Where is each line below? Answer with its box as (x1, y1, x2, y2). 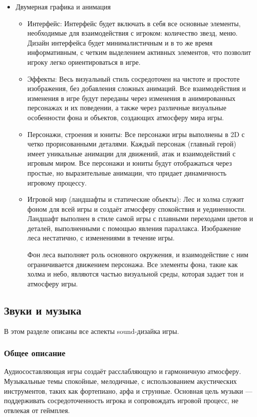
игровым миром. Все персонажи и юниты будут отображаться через (27, 158, 232, 168)
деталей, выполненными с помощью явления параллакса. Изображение (27, 223, 241, 233)
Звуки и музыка (4, 302, 82, 318)
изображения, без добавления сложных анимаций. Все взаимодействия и (27, 83, 246, 93)
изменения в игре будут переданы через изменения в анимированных (27, 93, 236, 103)
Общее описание (4, 347, 66, 359)
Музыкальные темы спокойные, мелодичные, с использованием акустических (4, 376, 237, 386)
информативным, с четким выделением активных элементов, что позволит (27, 47, 251, 57)
